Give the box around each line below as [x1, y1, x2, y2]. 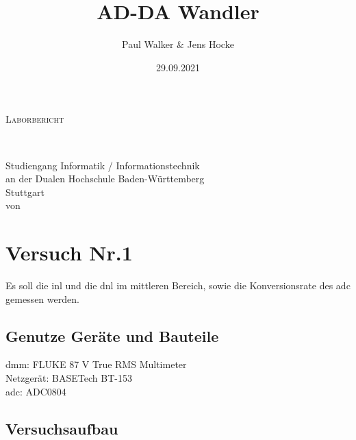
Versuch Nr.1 [5, 239, 133, 267]
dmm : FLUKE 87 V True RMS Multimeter [5, 357, 187, 371]
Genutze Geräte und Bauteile [5, 325, 219, 346]
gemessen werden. [5, 291, 79, 306]
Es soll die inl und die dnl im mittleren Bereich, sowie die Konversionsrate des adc [5, 278, 351, 292]
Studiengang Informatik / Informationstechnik [5, 158, 200, 172]
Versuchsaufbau [5, 417, 118, 439]
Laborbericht [5, 112, 64, 126]
